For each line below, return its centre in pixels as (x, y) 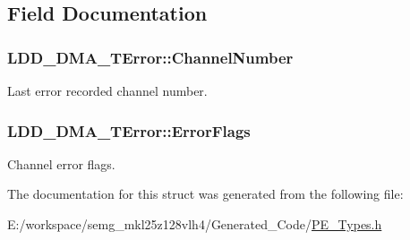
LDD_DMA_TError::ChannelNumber (150, 57)
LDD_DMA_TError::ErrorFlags (129, 130)
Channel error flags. (61, 163)
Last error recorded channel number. (107, 90)
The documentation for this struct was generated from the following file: (205, 194)
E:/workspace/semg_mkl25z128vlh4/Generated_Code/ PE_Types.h (195, 224)
